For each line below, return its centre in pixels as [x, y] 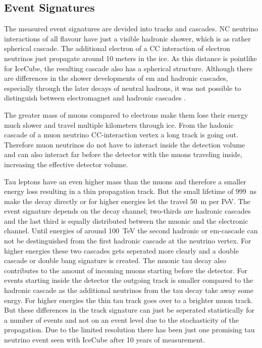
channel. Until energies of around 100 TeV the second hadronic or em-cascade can [131, 231]
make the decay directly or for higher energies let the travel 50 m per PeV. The [127, 201]
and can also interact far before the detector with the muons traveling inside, [123, 154]
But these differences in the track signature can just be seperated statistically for [129, 310]
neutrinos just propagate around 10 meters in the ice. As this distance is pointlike [130, 58]
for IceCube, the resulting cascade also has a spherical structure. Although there [128, 68]
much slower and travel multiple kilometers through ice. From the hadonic [119, 125]
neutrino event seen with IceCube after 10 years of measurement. [104, 340]
